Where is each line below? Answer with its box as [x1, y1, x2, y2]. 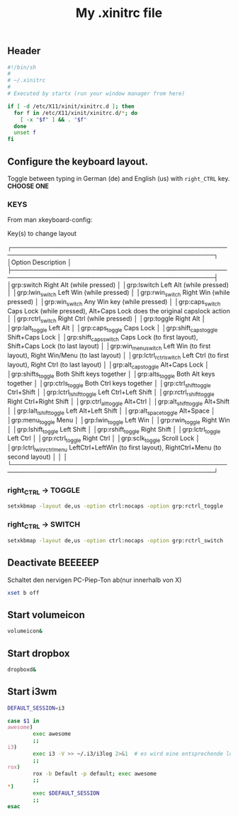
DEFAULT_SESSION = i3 [7, 704, 65, 712]
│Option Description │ [7, 258, 72, 267]
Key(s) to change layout [7, 229, 76, 238]
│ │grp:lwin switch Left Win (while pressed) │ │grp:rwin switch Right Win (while [7, 289, 230, 298]
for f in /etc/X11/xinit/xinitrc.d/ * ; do [13, 109, 138, 116]
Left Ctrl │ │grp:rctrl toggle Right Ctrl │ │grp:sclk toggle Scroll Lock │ [7, 434, 200, 445]
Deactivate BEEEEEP [7, 557, 99, 569]
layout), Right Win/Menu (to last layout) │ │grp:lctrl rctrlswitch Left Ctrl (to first [7, 351, 229, 361]
